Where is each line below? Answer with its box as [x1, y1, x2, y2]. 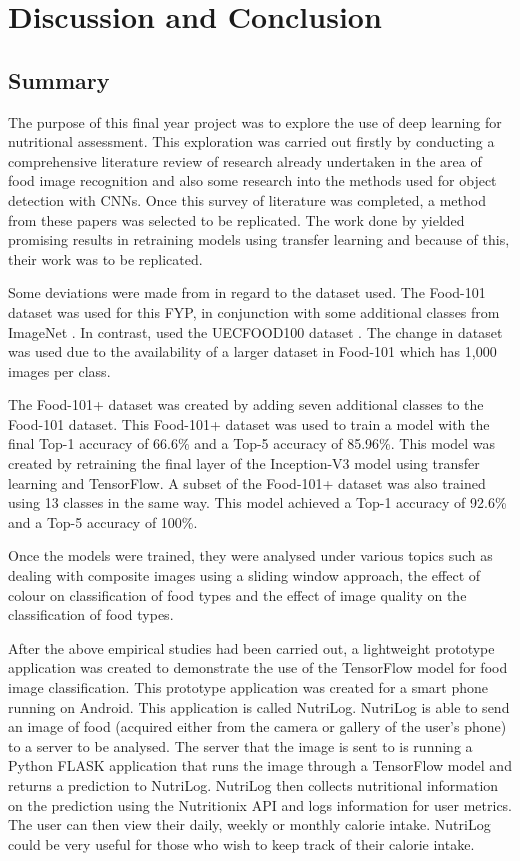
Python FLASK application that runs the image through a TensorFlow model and [8, 755, 512, 776]
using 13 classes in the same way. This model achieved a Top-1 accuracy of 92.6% [8, 492, 507, 513]
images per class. [8, 360, 111, 381]
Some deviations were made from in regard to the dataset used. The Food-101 [8, 282, 486, 303]
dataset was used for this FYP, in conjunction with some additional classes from [8, 301, 500, 322]
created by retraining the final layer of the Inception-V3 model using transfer [8, 453, 480, 474]
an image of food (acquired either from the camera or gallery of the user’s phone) [8, 716, 507, 737]
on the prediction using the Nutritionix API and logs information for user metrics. [8, 794, 513, 815]
